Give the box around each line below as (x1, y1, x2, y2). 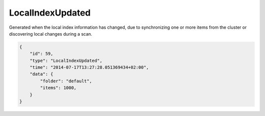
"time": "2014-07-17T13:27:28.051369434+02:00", (29, 65, 149, 70)
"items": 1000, (40, 85, 77, 91)
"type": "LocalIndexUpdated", (29, 58, 103, 63)
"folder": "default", (40, 78, 92, 84)
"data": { (29, 71, 53, 77)
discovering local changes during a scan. (9, 31, 93, 37)
